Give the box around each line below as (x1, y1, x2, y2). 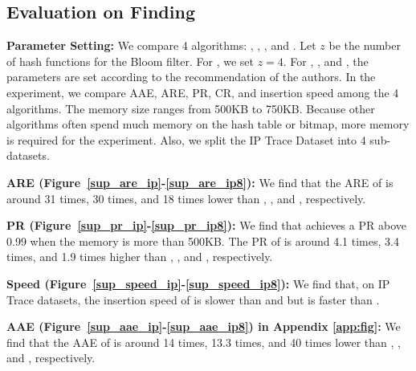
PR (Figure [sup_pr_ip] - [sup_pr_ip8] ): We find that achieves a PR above (6, 217, 406, 234)
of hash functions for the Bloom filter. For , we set (6, 52, 254, 69)
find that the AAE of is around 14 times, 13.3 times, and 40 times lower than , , (6, 333, 401, 350)
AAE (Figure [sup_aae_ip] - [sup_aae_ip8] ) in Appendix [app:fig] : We (6, 318, 401, 335)
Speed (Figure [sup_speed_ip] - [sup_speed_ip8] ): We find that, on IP (6, 275, 390, 291)
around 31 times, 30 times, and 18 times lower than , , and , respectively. (6, 190, 366, 206)
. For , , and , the (283, 52, 369, 69)
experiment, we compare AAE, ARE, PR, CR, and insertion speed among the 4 (6, 84, 399, 100)
